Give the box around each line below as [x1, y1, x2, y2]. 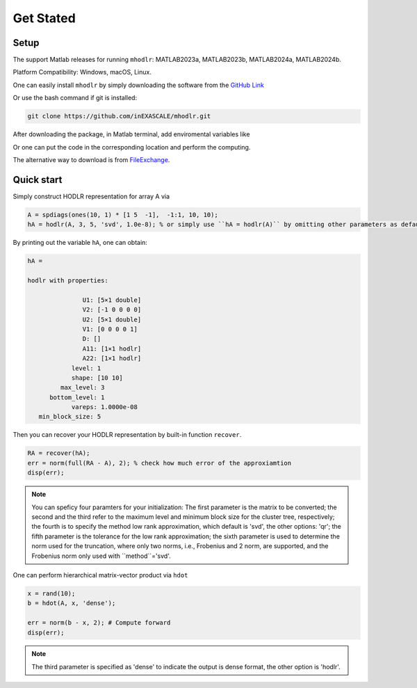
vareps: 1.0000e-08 [71, 403, 138, 411]
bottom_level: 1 [49, 393, 105, 401]
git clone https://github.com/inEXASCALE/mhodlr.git [27, 112, 211, 120]
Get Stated [13, 10, 76, 26]
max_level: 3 [60, 383, 105, 392]
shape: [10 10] [71, 374, 123, 382]
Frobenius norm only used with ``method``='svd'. [31, 552, 171, 560]
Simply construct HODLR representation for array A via [13, 192, 170, 200]
